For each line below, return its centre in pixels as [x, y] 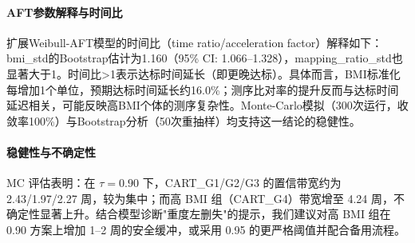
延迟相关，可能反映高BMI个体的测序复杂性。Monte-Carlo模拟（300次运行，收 [207, 105]
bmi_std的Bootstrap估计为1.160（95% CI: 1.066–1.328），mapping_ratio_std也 [205, 58]
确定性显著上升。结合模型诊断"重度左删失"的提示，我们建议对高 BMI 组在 [199, 214]
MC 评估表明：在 [51, 183]
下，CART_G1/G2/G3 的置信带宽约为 [242, 183]
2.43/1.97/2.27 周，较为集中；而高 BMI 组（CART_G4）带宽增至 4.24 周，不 [206, 198]
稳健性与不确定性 [51, 151]
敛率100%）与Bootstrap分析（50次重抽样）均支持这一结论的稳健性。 [184, 120]
